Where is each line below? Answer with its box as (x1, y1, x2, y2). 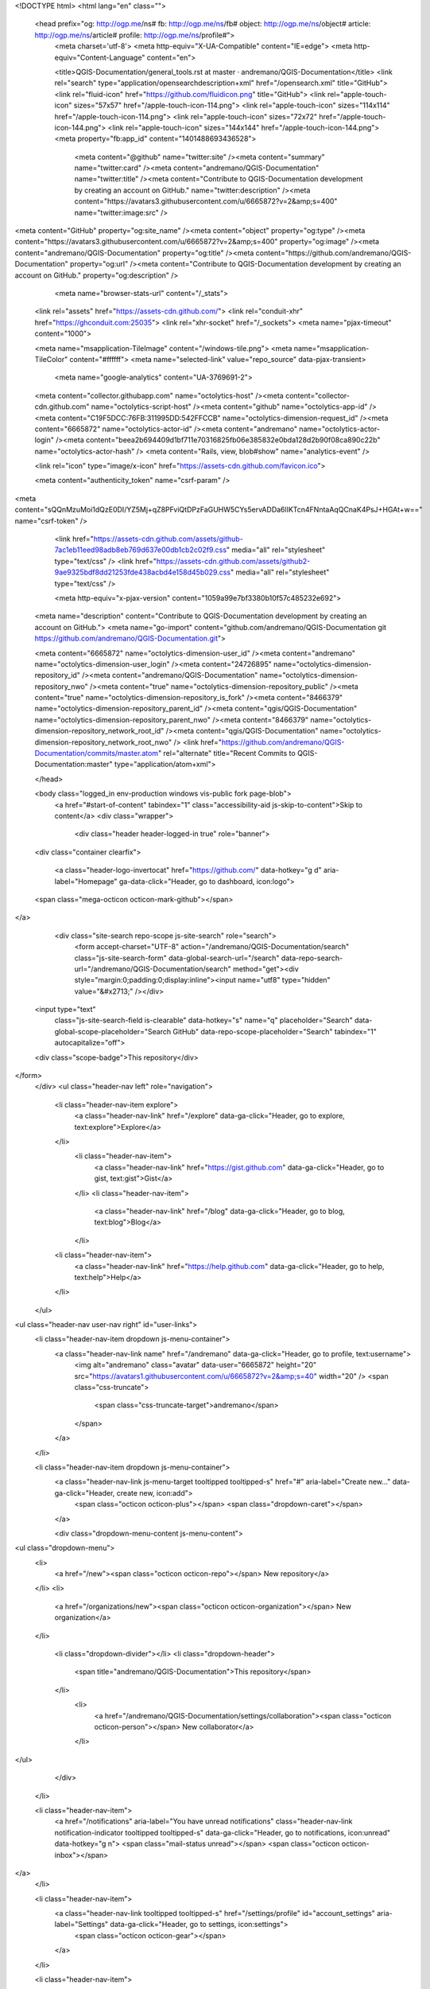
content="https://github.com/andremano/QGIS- (255, 247, 412, 258)
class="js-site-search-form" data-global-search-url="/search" (74, 953, 280, 963)
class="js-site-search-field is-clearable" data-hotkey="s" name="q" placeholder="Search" (54, 1015, 353, 1026)
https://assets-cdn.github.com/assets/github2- (156, 556, 311, 566)
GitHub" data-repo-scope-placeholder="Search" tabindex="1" (172, 1026, 377, 1036)
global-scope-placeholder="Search (54, 1026, 172, 1036)
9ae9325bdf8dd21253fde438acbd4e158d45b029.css (54, 567, 230, 577)
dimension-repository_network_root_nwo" (34, 737, 172, 747)
